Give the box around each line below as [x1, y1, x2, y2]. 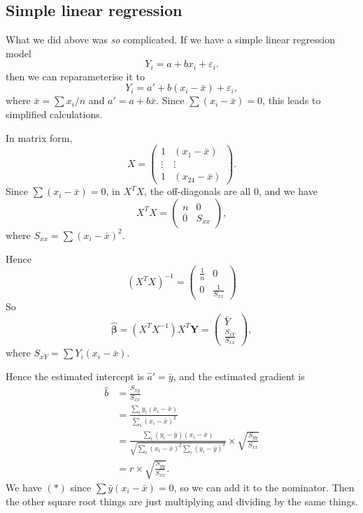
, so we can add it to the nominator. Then [173, 480, 355, 495]
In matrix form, [6, 130, 73, 145]
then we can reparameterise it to [6, 68, 145, 83]
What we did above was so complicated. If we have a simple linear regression [6, 32, 335, 47]
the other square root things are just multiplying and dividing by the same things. [6, 493, 358, 508]
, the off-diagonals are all [144, 184, 251, 198]
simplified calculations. [6, 107, 103, 122]
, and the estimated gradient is [173, 368, 305, 383]
